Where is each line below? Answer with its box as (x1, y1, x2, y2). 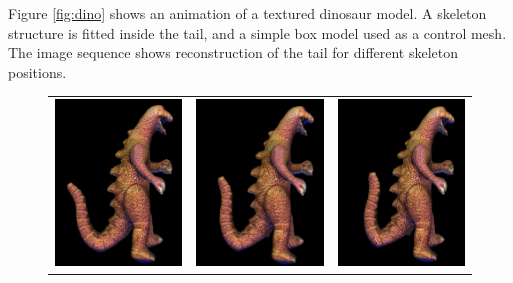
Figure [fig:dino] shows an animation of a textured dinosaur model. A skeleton (8, 3, 487, 23)
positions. (8, 61, 67, 82)
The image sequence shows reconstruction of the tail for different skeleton (8, 42, 459, 63)
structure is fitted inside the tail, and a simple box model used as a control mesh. (8, 22, 507, 43)
